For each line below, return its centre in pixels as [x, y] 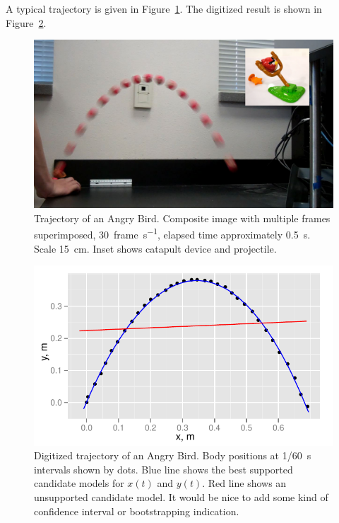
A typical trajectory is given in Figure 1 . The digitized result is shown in [164, 8]
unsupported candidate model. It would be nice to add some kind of [181, 497]
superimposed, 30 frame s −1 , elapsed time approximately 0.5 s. [172, 234]
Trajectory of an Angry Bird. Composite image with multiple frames [182, 218]
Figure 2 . [26, 22]
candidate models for [79, 483]
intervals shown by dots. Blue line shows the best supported [163, 469]
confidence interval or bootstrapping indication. [137, 511]
